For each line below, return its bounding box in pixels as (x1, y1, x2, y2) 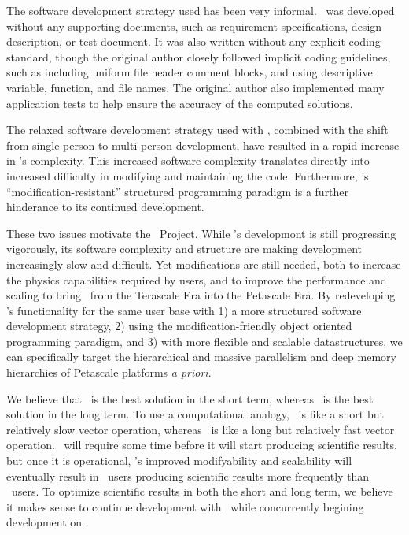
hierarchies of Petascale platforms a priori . (6, 364, 212, 381)
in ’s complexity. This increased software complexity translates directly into (6, 152, 370, 169)
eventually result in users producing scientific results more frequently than (6, 467, 370, 484)
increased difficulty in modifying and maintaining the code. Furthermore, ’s (6, 167, 369, 184)
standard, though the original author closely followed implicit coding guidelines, (6, 48, 391, 65)
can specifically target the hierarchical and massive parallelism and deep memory (6, 348, 396, 365)
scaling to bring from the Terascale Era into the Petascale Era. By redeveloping (6, 287, 396, 303)
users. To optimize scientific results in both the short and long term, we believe (11, 483, 393, 500)
